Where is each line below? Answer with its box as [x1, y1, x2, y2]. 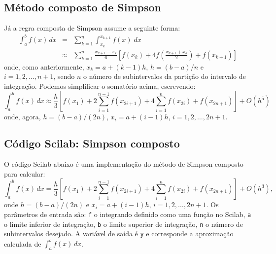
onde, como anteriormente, [4, 61, 84, 72]
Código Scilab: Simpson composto [4, 136, 180, 151]
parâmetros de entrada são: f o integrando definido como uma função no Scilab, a [4, 209, 251, 219]
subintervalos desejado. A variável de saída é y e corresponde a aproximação [4, 228, 234, 239]
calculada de [4, 238, 41, 249]
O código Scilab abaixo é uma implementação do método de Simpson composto [4, 159, 243, 169]
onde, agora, [4, 111, 41, 122]
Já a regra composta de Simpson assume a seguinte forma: [4, 23, 180, 33]
